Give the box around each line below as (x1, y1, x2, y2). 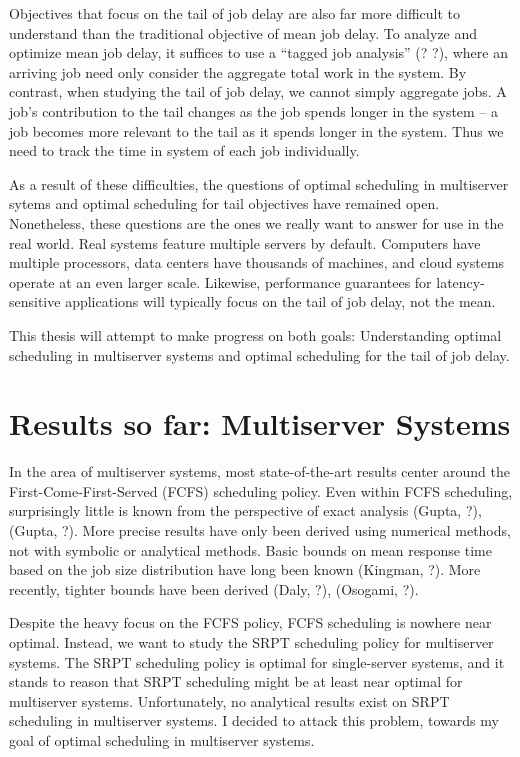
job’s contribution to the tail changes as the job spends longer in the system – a (9, 100, 499, 121)
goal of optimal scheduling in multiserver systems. (9, 729, 315, 750)
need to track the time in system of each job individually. (9, 140, 360, 161)
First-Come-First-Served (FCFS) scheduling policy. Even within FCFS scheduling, (9, 480, 513, 501)
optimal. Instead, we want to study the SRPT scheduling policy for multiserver (9, 631, 494, 652)
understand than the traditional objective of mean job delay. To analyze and (9, 22, 478, 43)
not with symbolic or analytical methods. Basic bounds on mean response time (9, 539, 492, 560)
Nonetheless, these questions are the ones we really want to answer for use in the (9, 212, 504, 233)
